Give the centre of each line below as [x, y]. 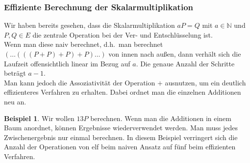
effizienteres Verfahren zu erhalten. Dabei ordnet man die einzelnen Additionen [123, 92]
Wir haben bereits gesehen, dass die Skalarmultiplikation [89, 25]
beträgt [15, 73]
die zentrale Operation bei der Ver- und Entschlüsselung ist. [123, 34]
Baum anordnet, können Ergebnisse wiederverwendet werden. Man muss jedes [121, 128]
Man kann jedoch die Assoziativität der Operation [80, 82]
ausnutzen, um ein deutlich [205, 82]
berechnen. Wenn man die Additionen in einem [161, 118]
